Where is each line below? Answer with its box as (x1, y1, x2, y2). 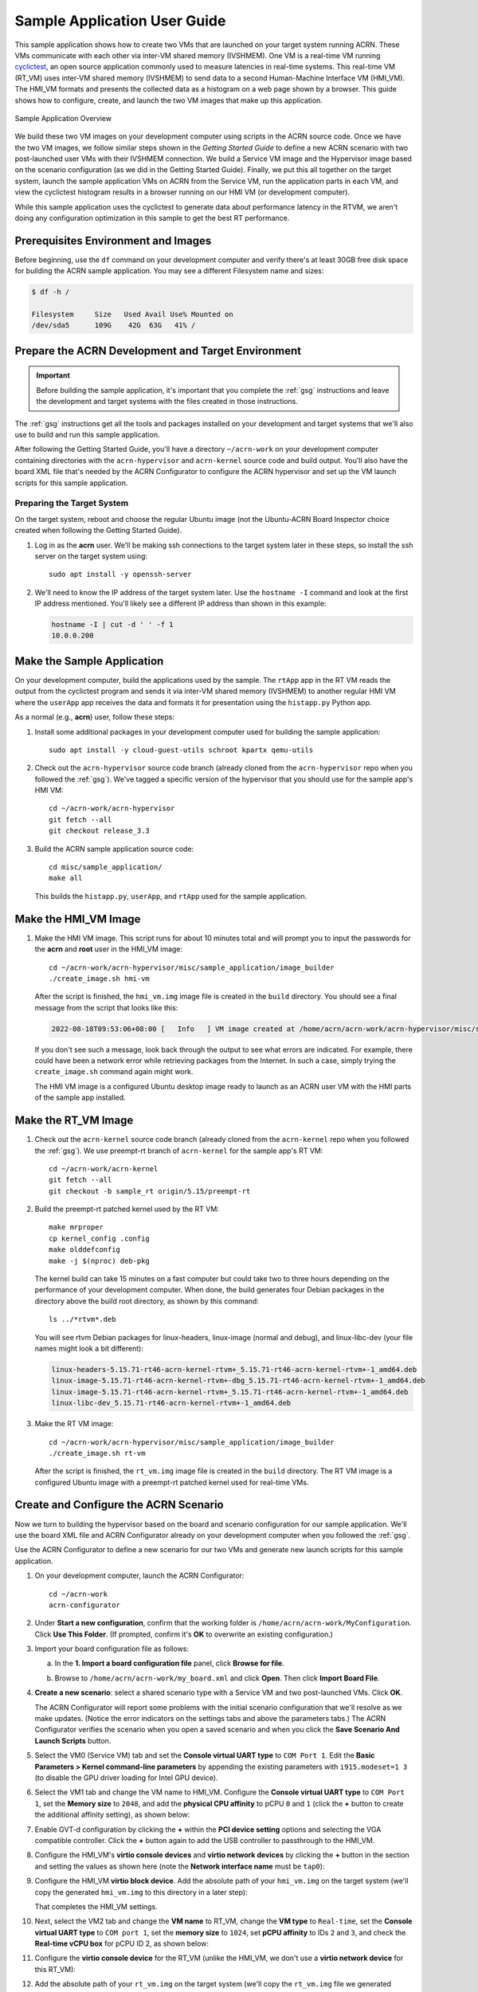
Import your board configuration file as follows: (34, 1644, 190, 1653)
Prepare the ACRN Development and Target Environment (14, 343, 302, 358)
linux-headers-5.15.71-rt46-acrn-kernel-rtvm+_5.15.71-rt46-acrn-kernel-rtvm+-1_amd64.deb (51, 1365, 417, 1374)
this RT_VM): (34, 1964, 76, 1974)
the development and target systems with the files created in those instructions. (36, 397, 298, 406)
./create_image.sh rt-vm (49, 1449, 146, 1457)
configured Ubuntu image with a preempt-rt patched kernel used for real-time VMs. (34, 1477, 309, 1487)
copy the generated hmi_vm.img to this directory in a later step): (34, 1887, 248, 1896)
